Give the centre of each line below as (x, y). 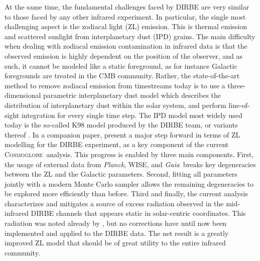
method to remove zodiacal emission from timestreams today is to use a (115, 85)
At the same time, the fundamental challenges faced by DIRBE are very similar (127, 7)
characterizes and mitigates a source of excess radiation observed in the (114, 203)
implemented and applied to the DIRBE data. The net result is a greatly (117, 233)
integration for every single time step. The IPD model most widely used (132, 115)
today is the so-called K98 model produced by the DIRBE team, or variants (121, 125)
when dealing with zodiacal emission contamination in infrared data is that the (126, 46)
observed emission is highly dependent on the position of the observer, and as (123, 55)
